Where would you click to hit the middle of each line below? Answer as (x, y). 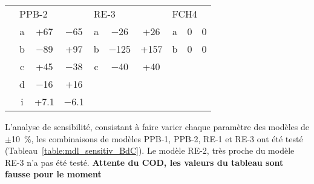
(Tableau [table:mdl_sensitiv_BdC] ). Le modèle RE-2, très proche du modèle (150, 150)
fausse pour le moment (53, 174)
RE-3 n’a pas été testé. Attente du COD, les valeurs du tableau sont (144, 162)
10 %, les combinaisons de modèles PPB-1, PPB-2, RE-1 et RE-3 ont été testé (157, 138)
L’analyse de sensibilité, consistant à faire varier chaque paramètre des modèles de (157, 126)
